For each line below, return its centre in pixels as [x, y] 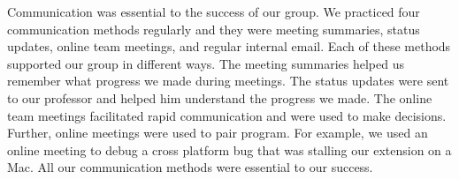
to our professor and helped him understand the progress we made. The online [220, 97]
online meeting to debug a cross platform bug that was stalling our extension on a [229, 149]
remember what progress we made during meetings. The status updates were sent [228, 81]
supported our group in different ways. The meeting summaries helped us [206, 63]
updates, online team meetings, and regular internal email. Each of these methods [229, 46]
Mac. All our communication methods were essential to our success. [190, 167]
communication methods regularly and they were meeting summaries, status [214, 29]
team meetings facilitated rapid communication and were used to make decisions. [227, 115]
